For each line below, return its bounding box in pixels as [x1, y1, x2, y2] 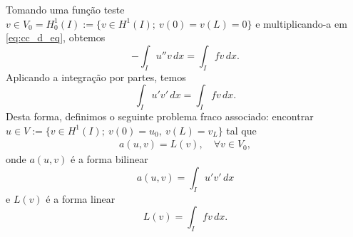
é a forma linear [46, 191, 116, 206]
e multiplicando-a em [255, 16, 347, 31]
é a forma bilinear [71, 152, 148, 167]
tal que [226, 122, 257, 137]
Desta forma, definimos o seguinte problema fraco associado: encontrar [6, 108, 314, 123]
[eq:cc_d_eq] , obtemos [6, 30, 106, 45]
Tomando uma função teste [6, 2, 125, 16]
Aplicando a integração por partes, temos [6, 69, 186, 84]
